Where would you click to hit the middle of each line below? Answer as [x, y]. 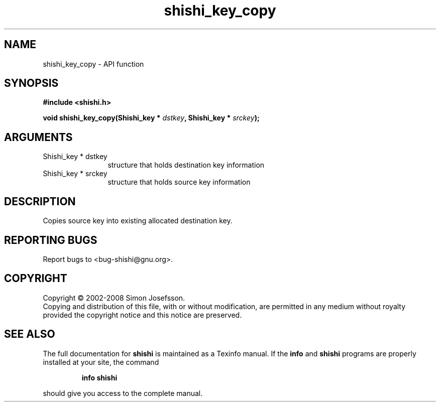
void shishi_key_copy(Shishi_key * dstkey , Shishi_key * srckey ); [151, 118]
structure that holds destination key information [186, 165]
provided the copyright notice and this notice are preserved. [142, 315]
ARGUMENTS [38, 137]
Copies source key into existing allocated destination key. [138, 221]
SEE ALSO [30, 334]
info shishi [99, 377]
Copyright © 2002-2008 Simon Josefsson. [114, 298]
